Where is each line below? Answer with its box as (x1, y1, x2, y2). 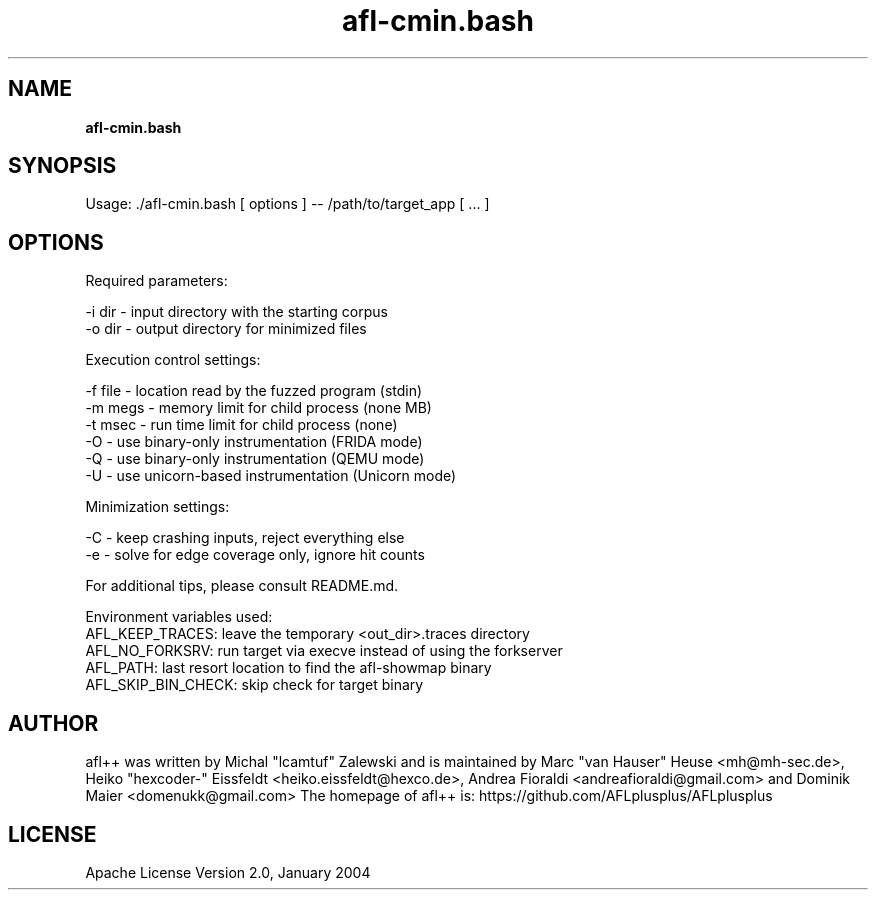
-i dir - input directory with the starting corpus (85, 303, 388, 321)
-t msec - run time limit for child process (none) (85, 416, 398, 434)
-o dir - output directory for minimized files (85, 320, 367, 338)
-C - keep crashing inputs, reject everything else (85, 529, 405, 547)
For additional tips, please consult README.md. (85, 577, 399, 595)
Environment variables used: (85, 608, 273, 626)
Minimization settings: (85, 498, 230, 516)
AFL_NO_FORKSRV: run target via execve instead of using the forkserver (85, 642, 563, 660)
